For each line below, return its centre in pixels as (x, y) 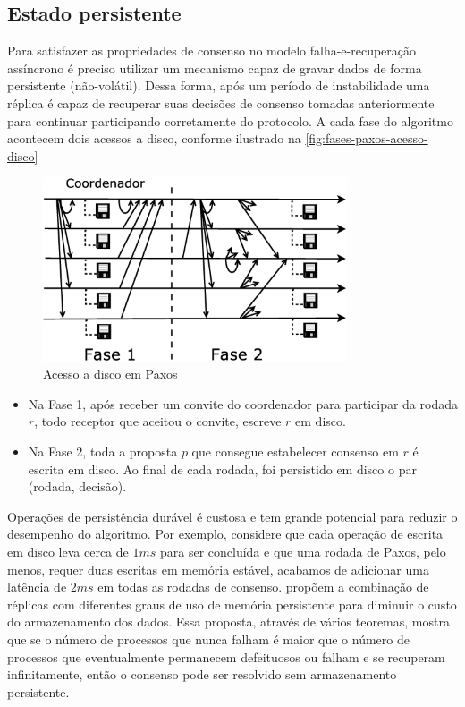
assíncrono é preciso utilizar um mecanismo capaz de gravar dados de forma (215, 68)
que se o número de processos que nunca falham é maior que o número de (208, 639)
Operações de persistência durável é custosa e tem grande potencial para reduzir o (232, 516)
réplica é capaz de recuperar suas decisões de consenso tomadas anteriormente (221, 102)
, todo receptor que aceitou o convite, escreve (158, 421)
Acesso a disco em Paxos (110, 374)
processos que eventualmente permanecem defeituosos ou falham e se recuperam (226, 656)
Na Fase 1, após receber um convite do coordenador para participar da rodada (243, 403)
